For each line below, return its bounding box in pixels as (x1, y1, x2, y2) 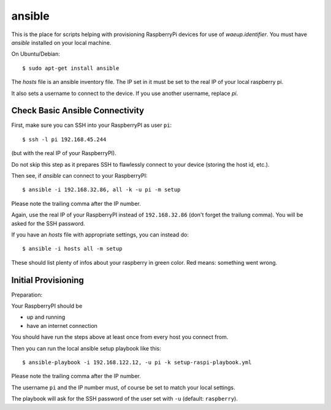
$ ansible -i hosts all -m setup (22, 245, 123, 252)
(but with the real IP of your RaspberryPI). (11, 150, 116, 157)
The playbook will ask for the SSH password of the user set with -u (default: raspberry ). (11, 395, 238, 403)
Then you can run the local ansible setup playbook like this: (11, 344, 162, 352)
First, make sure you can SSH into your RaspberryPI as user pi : (11, 121, 172, 129)
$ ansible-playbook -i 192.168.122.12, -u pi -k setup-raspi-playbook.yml (22, 359, 252, 366)
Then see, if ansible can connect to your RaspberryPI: (11, 172, 148, 179)
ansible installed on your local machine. (11, 39, 112, 46)
